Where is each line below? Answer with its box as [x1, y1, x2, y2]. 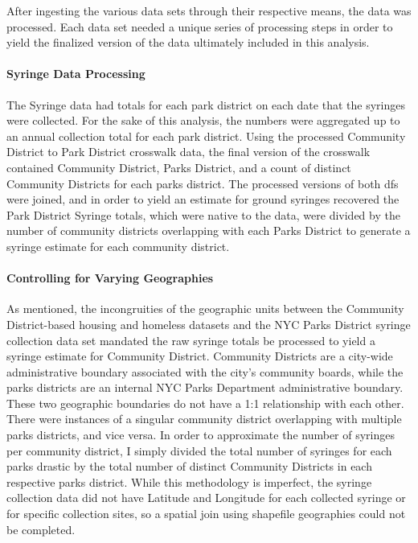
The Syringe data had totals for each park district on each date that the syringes [6, 96, 405, 113]
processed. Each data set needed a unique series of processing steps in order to [6, 18, 393, 35]
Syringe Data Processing [6, 65, 145, 82]
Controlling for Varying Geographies [6, 269, 214, 286]
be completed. [6, 520, 76, 537]
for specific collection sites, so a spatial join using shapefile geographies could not [6, 505, 406, 522]
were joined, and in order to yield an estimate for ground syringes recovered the [6, 191, 400, 208]
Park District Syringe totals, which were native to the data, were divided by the [6, 206, 400, 223]
